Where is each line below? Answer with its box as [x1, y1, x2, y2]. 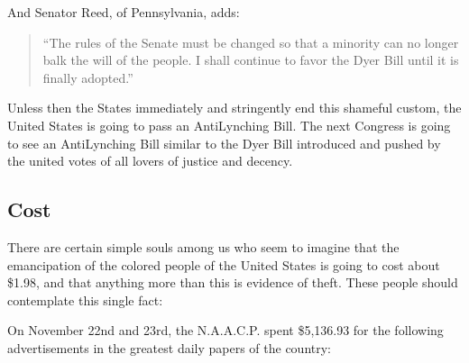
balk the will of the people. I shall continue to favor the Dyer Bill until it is [42, 50, 459, 69]
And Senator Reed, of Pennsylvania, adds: [7, 3, 240, 21]
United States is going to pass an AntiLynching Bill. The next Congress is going [7, 115, 451, 134]
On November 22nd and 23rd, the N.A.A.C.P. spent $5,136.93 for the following [7, 321, 444, 340]
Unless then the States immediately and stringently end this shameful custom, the [7, 98, 462, 117]
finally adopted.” [42, 68, 133, 86]
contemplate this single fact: [7, 290, 163, 309]
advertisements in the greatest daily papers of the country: [7, 338, 332, 357]
